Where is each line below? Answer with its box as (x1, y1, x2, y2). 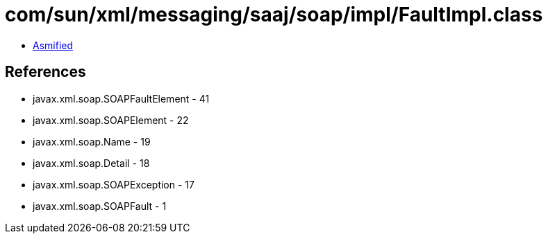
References (5, 63, 86, 81)
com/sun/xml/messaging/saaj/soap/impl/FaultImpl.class (5, 3, 543, 26)
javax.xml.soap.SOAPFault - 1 (33, 200, 167, 212)
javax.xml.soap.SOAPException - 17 (33, 178, 194, 191)
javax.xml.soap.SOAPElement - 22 (33, 114, 189, 126)
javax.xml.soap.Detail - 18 (33, 157, 150, 169)
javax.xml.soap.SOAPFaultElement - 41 (33, 92, 210, 105)
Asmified (33, 39, 74, 51)
